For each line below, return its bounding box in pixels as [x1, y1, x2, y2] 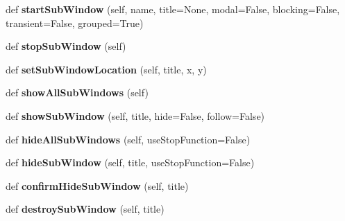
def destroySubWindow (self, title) [6, 202, 165, 216]
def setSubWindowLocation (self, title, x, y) [6, 62, 207, 76]
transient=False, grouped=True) [6, 15, 144, 30]
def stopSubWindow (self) [6, 39, 126, 53]
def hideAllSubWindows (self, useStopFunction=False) [6, 132, 251, 146]
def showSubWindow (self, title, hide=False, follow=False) [6, 108, 265, 123]
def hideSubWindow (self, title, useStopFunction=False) [6, 155, 255, 170]
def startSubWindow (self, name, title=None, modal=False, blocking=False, [6, 2, 340, 16]
